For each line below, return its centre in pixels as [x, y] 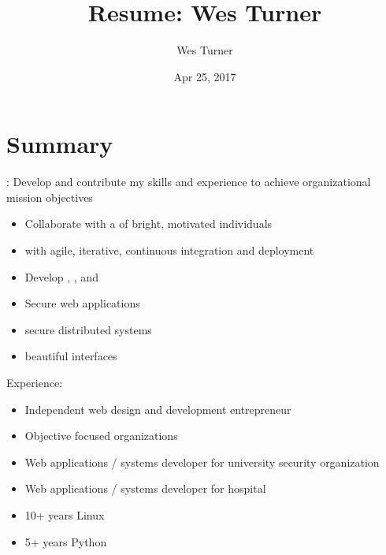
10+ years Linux [65, 514]
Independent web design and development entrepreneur [158, 409]
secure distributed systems [88, 329]
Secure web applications [82, 303]
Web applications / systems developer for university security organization [202, 462]
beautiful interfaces [71, 356]
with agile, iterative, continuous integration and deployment [169, 250]
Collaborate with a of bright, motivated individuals [148, 223]
